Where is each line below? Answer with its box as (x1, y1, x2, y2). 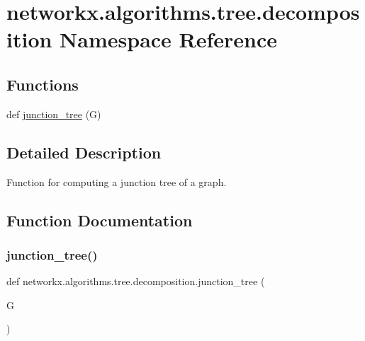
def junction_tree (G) (6, 106, 101, 121)
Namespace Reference (60, 25, 278, 54)
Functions (6, 73, 79, 95)
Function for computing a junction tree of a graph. (6, 174, 227, 189)
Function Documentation (6, 209, 193, 231)
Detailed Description (6, 141, 162, 163)
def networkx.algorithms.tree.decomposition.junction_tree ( (6, 274, 265, 289)
